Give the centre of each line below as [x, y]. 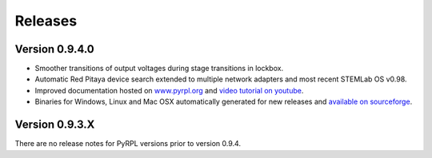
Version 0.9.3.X [55, 125]
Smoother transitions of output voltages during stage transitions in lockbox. [159, 69]
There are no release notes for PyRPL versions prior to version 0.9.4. [128, 144]
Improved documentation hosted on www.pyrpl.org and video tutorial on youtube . [169, 90]
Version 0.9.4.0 [55, 49]
